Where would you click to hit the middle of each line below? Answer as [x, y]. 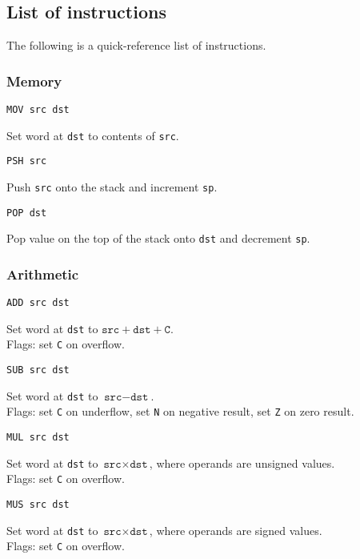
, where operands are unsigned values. [242, 462]
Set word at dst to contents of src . [93, 135]
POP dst [27, 213]
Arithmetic [43, 273]
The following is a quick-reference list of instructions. [136, 45]
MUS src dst [38, 505]
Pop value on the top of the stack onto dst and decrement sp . [158, 238]
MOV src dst [38, 110]
